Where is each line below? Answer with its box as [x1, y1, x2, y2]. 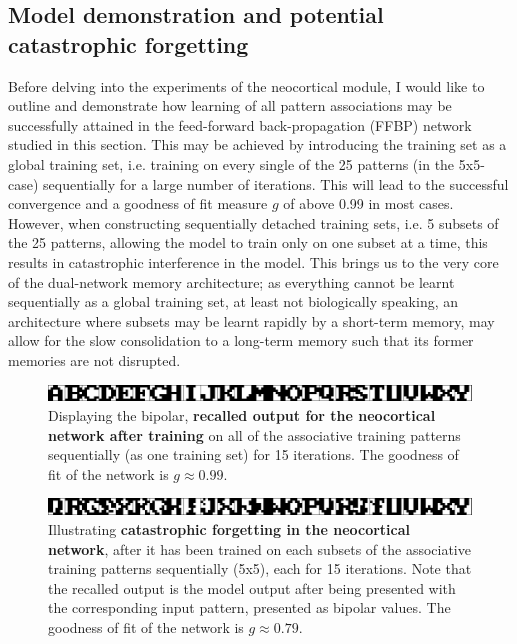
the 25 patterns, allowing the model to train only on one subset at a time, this [8, 232, 488, 253]
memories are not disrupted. [8, 349, 181, 370]
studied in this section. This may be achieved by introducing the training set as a [8, 134, 507, 155]
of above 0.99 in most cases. [283, 193, 454, 214]
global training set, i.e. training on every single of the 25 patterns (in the [8, 153, 455, 174]
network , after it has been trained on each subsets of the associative [48, 538, 471, 559]
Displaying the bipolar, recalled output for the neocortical [48, 405, 436, 426]
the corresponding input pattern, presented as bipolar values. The [48, 597, 451, 618]
